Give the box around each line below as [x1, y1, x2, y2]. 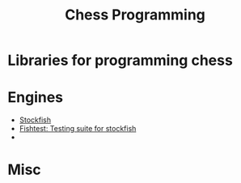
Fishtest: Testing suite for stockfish [19, 124, 137, 134]
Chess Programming [65, 6, 205, 24]
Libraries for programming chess [7, 51, 234, 70]
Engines [7, 88, 64, 107]
